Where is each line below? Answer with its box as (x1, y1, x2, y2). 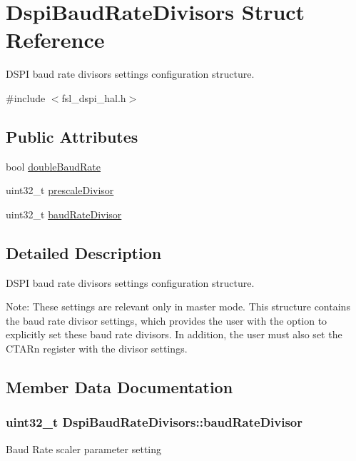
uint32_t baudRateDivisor (6, 206, 122, 221)
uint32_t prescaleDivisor (6, 183, 114, 198)
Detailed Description (6, 241, 162, 263)
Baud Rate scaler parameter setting (6, 441, 162, 456)
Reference (6, 25, 105, 54)
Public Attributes (6, 125, 138, 147)
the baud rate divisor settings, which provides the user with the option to (6, 313, 327, 328)
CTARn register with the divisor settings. (6, 341, 188, 356)
